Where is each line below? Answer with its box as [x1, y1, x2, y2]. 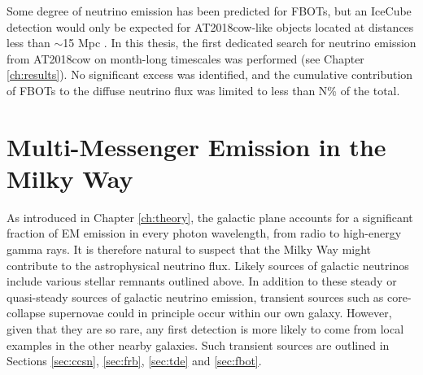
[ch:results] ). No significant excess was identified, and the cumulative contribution [7, 66, 413, 83]
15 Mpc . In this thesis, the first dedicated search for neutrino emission [63, 34, 416, 51]
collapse [7, 304, 46, 321]
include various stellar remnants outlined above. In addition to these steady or [7, 273, 397, 290]
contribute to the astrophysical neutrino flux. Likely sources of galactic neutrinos [7, 256, 409, 273]
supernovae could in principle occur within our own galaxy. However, [49, 304, 392, 321]
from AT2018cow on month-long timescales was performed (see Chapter [7, 50, 364, 67]
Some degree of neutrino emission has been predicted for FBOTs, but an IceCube [7, 2, 412, 19]
